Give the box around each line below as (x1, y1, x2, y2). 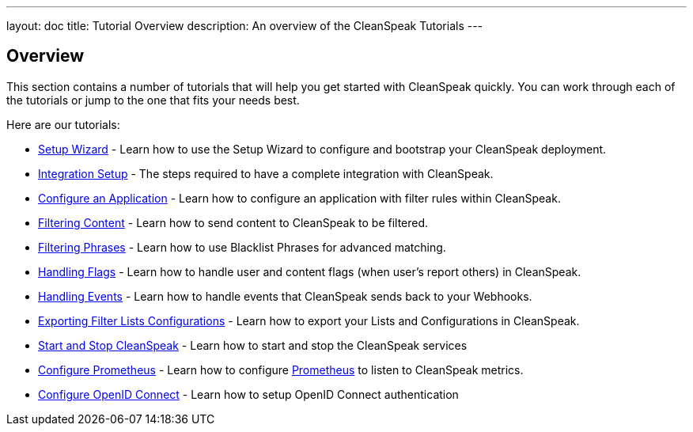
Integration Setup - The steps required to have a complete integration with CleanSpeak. (38, 166, 494, 180)
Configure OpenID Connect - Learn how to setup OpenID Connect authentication (38, 387, 459, 401)
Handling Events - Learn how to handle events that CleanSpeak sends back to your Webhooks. (38, 289, 532, 303)
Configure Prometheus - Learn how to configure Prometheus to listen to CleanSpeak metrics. (38, 362, 524, 377)
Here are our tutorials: (6, 117, 120, 131)
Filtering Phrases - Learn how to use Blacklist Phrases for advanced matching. (38, 240, 446, 254)
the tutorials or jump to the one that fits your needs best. (6, 93, 300, 107)
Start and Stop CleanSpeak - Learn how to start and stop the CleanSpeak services (38, 338, 468, 352)
